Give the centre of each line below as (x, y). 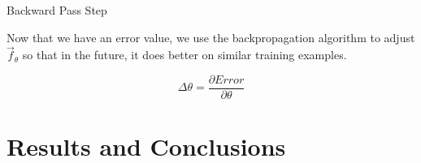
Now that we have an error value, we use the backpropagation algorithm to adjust (211, 37)
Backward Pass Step (57, 10)
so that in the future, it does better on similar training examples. (184, 55)
